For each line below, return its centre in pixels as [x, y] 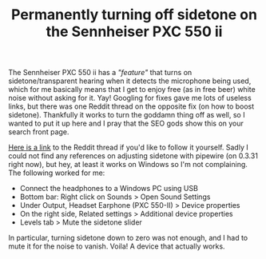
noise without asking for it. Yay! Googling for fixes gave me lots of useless [130, 98]
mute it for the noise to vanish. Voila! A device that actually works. [117, 246]
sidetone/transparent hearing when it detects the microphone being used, [130, 81]
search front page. [39, 132]
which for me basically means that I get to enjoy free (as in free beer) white [132, 90]
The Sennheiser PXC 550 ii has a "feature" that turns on [100, 73]
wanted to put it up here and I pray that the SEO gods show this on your [126, 124]
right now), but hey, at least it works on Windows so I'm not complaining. [128, 165]
